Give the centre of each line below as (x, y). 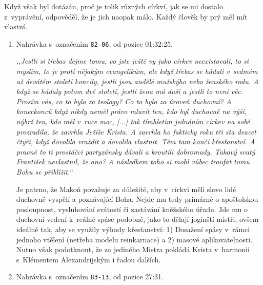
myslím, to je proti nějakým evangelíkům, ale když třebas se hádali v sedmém (137, 71)
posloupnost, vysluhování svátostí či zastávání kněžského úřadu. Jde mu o (132, 209)
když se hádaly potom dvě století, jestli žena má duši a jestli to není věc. (129, 91)
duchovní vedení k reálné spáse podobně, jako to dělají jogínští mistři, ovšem (137, 219)
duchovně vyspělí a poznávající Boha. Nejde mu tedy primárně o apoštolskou (137, 199)
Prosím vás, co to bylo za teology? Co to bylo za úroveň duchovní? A (124, 101)
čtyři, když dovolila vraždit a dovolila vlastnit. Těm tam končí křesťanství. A (136, 141)
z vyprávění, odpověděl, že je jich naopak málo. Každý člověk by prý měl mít (126, 16)
